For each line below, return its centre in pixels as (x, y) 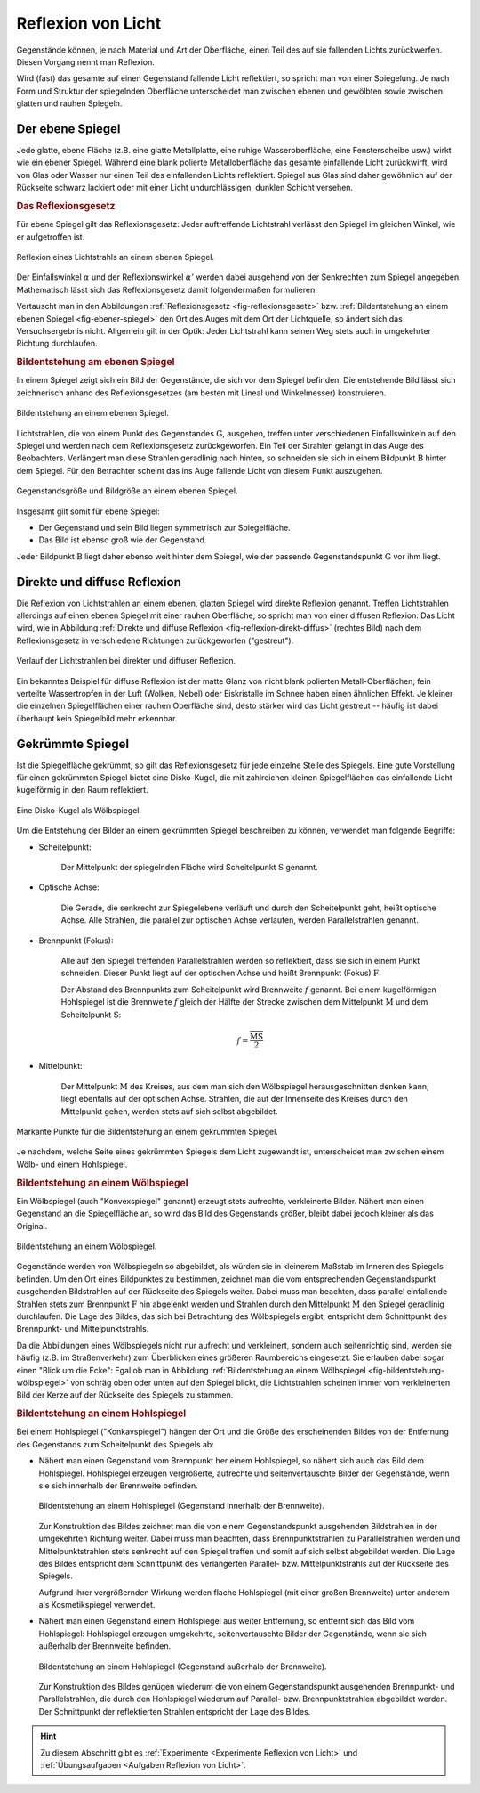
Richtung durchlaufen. (57, 344)
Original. (32, 1226)
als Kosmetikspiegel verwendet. (97, 1605)
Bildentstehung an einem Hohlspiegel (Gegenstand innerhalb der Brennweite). (181, 1506)
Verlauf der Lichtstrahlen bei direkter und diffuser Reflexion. (126, 661)
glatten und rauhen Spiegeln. (69, 103)
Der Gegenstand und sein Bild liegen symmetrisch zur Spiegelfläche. (164, 527)
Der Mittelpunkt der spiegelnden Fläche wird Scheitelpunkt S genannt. (190, 867)
